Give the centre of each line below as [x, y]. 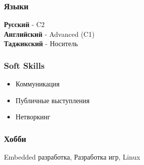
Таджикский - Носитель [41, 43]
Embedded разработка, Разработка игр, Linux [72, 157]
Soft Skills [24, 65]
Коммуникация [38, 84]
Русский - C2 [24, 24]
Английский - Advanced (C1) [49, 34]
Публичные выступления [53, 100]
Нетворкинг [33, 117]
